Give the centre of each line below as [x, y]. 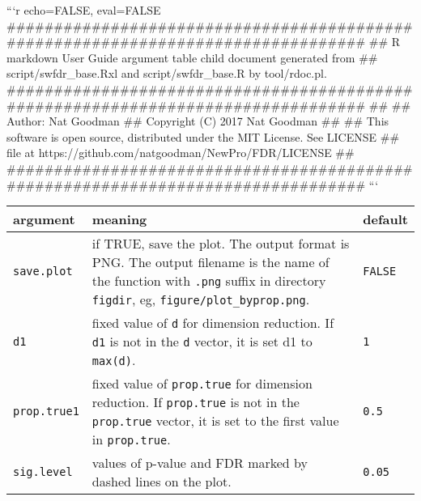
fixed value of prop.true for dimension [202, 384]
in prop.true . [131, 439]
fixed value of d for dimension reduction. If [213, 323]
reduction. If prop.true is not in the [196, 402]
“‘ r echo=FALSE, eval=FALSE [84, 10]
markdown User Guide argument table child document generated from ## [192, 57]
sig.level [43, 472]
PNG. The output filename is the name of [210, 262]
